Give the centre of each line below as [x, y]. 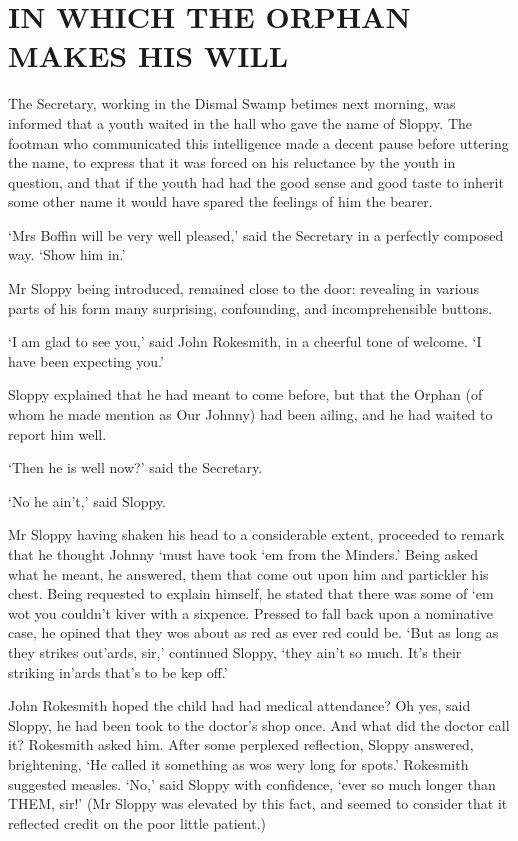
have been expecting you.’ [86, 360]
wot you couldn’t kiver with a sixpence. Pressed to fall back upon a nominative [251, 612]
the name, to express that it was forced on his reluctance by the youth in [232, 162]
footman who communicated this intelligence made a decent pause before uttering [258, 142]
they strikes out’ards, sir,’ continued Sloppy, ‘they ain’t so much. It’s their [235, 651]
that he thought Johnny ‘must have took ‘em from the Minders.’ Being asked [243, 554]
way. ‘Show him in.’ [67, 254]
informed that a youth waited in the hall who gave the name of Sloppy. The [240, 122]
